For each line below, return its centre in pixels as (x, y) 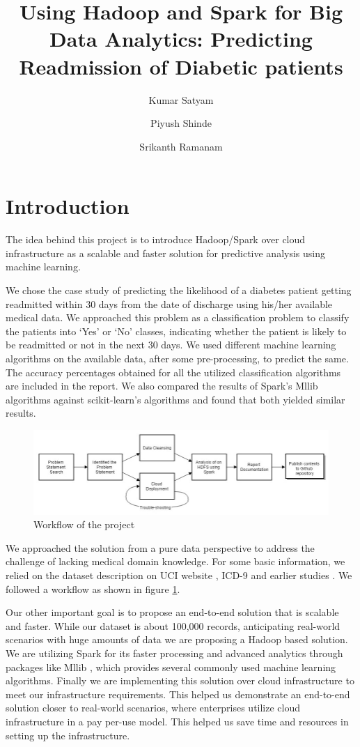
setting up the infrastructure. (68, 735)
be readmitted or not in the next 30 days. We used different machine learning (171, 345)
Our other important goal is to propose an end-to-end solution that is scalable (172, 612)
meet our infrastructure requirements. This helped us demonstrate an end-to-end (178, 694)
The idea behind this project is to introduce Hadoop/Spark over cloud (156, 239)
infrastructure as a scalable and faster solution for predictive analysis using (165, 253)
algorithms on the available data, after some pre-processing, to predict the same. (177, 358)
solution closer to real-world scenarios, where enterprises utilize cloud (153, 708)
